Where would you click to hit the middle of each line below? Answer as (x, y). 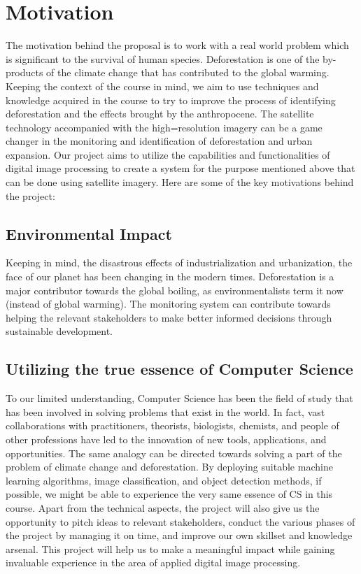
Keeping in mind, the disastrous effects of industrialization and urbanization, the (179, 263)
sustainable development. (59, 331)
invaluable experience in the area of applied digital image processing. (153, 562)
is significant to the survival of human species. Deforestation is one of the (163, 58)
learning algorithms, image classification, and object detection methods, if (164, 480)
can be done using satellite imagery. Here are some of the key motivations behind (180, 182)
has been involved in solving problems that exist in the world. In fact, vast (165, 411)
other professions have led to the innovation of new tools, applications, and (166, 439)
